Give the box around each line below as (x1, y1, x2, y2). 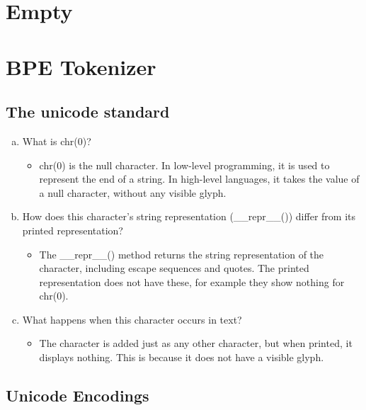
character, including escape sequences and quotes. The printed (39, 261, 309, 275)
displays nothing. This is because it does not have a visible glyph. (39, 350, 324, 365)
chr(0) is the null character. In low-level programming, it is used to (39, 157, 330, 172)
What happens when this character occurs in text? (22, 312, 242, 326)
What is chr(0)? (22, 133, 91, 148)
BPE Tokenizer (6, 52, 156, 81)
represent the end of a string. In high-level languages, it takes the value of (39, 171, 360, 186)
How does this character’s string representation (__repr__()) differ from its (22, 209, 355, 224)
